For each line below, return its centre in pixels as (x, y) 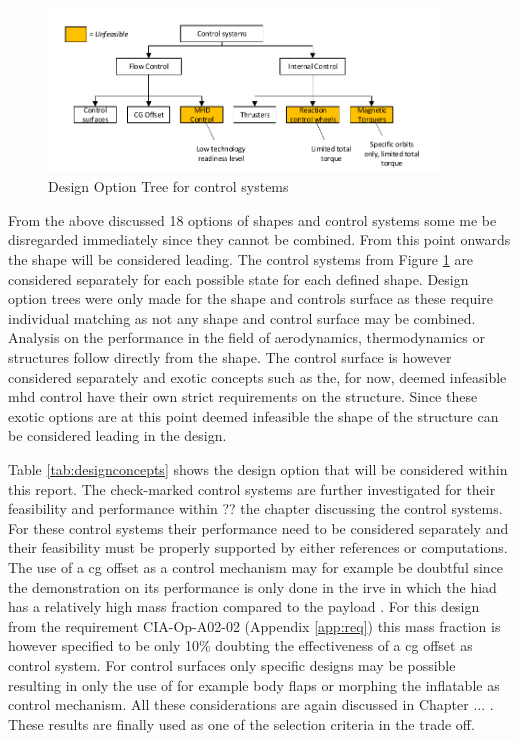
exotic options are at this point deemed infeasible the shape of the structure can (253, 415)
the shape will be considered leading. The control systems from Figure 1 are (241, 259)
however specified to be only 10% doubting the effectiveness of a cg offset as (240, 645)
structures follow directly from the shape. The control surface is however (230, 357)
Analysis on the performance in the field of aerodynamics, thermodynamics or (246, 337)
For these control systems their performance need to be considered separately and (258, 527)
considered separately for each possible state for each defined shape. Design (238, 278)
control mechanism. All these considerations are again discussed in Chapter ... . (251, 704)
